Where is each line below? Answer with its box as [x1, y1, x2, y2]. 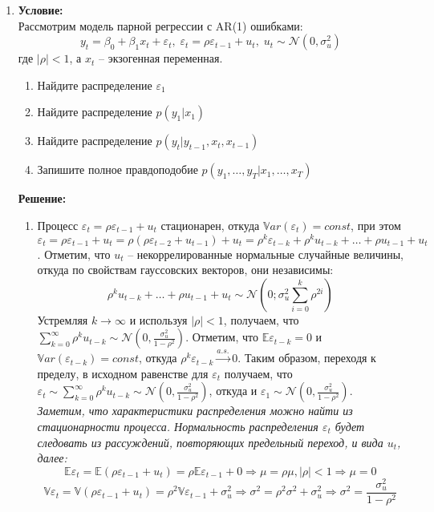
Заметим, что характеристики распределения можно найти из [37, 402, 353, 419]
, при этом [351, 216, 401, 233]
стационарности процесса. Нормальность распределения [37, 418, 318, 434]
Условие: [18, 2, 63, 18]
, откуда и [209, 382, 258, 399]
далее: [37, 450, 67, 466]
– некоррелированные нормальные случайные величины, [128, 245, 404, 262]
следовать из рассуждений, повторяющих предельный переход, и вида [37, 433, 383, 450]
